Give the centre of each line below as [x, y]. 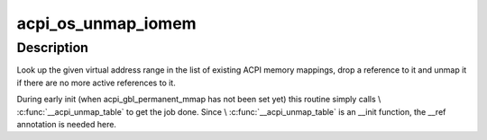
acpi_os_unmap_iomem [107, 23]
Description [53, 48]
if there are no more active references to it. [96, 83]
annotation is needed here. [67, 124]
